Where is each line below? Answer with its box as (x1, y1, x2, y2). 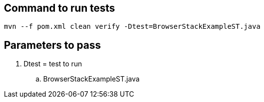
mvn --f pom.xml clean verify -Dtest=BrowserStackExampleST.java (4, 22, 261, 31)
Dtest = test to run (24, 60, 82, 68)
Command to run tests (4, 2, 115, 14)
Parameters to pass (4, 39, 101, 51)
